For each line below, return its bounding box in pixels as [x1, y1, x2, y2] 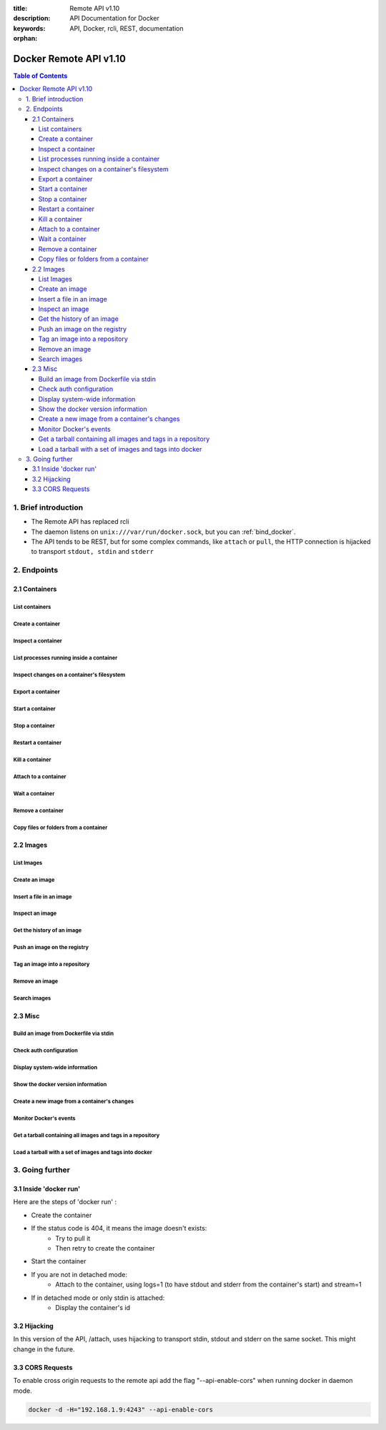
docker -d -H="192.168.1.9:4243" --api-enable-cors [28, 1405, 214, 1414]
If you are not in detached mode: [31, 1270, 128, 1278]
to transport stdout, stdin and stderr [31, 547, 154, 556]
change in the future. [13, 1344, 75, 1354]
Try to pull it [55, 1233, 91, 1243]
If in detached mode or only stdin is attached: [31, 1294, 165, 1302]
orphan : [13, 34, 38, 43]
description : [13, 14, 51, 23]
